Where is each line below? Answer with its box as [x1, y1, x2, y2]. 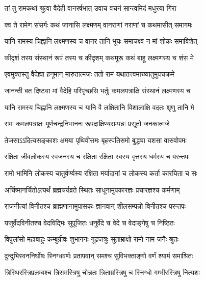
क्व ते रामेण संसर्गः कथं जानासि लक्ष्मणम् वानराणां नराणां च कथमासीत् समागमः [4, 19, 193, 29]
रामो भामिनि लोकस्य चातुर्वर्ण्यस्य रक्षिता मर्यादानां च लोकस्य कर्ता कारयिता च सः [4, 168, 198, 178]
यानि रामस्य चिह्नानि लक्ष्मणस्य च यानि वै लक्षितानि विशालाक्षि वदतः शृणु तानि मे [4, 102, 194, 112]
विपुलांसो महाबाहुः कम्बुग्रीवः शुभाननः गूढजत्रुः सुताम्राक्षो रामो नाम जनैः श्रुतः [4, 234, 178, 244]
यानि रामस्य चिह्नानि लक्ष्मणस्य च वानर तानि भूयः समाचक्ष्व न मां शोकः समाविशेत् [4, 36, 198, 46]
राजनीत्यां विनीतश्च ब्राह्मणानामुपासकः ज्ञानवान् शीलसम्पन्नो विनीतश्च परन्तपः [4, 201, 186, 211]
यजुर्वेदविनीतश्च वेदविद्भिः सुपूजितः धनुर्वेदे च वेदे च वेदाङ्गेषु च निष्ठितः [4, 217, 175, 227]
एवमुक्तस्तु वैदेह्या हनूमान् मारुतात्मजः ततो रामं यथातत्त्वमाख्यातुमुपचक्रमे [4, 69, 175, 79]
